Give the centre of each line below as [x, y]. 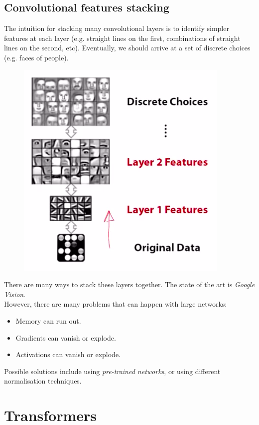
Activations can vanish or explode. [68, 354]
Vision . [15, 294]
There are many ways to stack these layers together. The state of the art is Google [129, 284]
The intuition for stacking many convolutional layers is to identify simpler [117, 28]
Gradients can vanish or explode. [66, 337]
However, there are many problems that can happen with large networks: [116, 304]
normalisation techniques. [43, 381]
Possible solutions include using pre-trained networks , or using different [112, 371]
